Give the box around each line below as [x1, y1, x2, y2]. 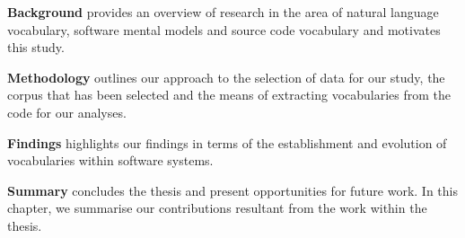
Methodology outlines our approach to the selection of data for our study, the [7, 67, 445, 86]
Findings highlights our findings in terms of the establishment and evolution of [7, 133, 447, 152]
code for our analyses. [7, 102, 127, 121]
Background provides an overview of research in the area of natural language [7, 3, 439, 21]
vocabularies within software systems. [7, 151, 214, 170]
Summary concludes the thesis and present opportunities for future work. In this [7, 181, 458, 199]
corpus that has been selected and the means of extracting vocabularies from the [7, 85, 452, 104]
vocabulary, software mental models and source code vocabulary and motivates [7, 20, 441, 39]
